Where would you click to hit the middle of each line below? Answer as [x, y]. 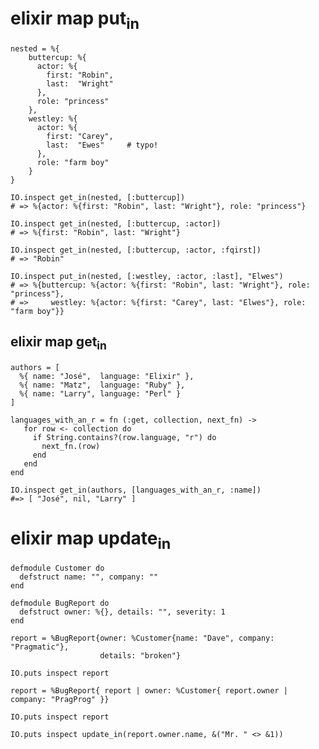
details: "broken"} [140, 656]
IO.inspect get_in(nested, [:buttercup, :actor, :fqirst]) [136, 250]
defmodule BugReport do [60, 603]
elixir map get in [58, 343]
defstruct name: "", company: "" [89, 577]
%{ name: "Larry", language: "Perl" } [100, 393]
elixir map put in [75, 20]
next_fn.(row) [71, 446]
